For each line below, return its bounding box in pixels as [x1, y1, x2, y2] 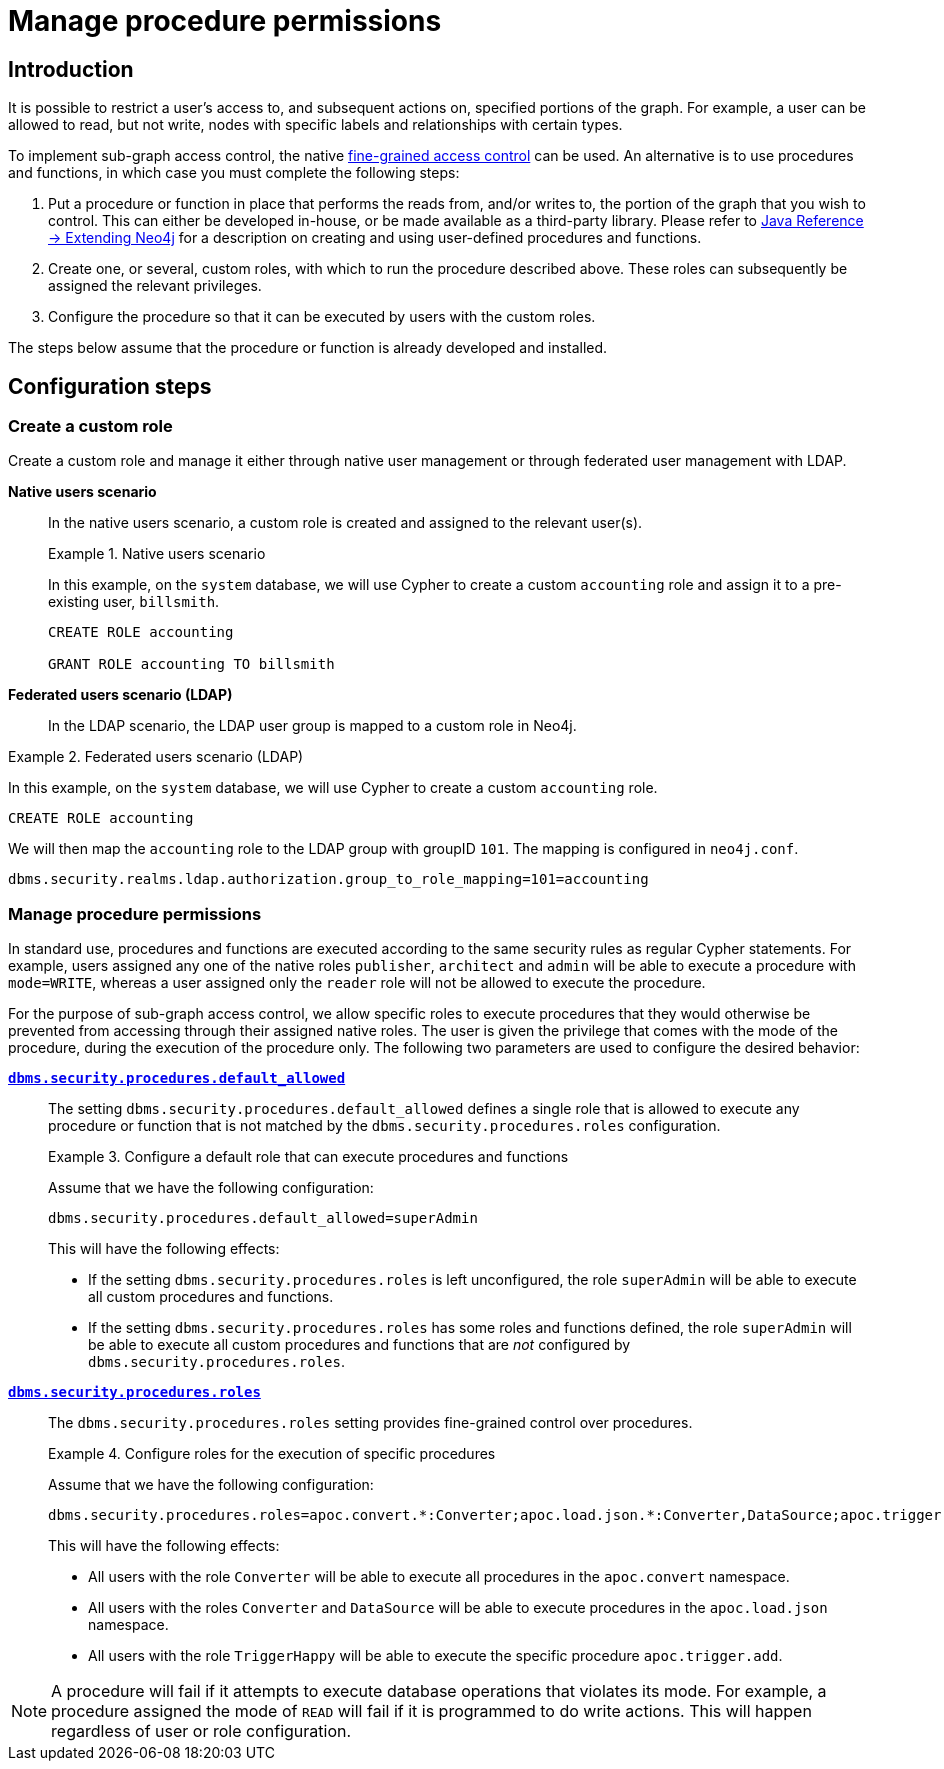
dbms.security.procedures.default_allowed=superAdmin [48, 1210, 478, 1227]
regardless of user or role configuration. [51, 1721, 352, 1742]
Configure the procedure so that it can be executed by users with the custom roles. [48, 308, 596, 326]
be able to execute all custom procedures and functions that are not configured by [88, 1336, 631, 1354]
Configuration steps [8, 373, 212, 399]
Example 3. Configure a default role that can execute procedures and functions [48, 1148, 569, 1166]
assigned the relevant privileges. [48, 277, 262, 295]
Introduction [8, 56, 134, 82]
